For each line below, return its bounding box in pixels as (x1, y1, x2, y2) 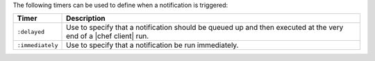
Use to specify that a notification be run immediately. (66, 40, 239, 50)
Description (66, 14, 106, 24)
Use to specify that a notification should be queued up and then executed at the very (66, 23, 344, 33)
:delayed (17, 28, 45, 35)
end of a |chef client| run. (66, 31, 149, 41)
